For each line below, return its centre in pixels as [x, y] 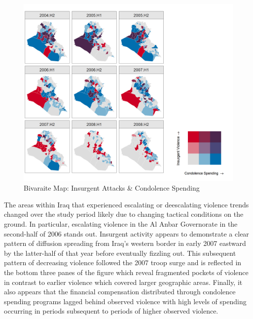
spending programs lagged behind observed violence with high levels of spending [125, 301]
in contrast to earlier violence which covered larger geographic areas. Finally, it [123, 282]
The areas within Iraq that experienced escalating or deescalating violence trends [126, 204]
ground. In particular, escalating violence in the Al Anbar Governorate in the [121, 223]
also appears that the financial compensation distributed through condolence [120, 292]
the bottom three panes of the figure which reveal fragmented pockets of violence [126, 272]
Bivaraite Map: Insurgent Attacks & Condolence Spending [112, 188]
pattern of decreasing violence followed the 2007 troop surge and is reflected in [123, 262]
